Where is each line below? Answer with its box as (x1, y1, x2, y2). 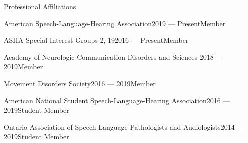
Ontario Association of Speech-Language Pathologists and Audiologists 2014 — (4, 121, 244, 132)
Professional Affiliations (4, 1, 76, 11)
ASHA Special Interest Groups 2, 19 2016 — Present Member (4, 35, 189, 45)
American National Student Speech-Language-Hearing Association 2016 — (4, 95, 230, 105)
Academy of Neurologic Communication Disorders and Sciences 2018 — (4, 51, 223, 62)
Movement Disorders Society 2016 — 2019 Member (4, 78, 156, 88)
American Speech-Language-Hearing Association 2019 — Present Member (4, 18, 226, 28)
